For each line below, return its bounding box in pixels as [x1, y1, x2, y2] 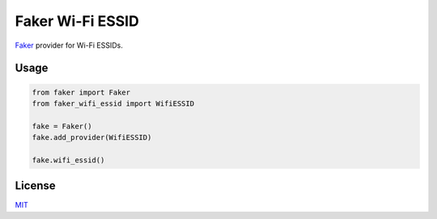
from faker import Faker [32, 87, 131, 97]
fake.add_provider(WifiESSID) [32, 133, 152, 142]
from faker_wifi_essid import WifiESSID [32, 99, 194, 108]
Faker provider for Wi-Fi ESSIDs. [15, 40, 123, 50]
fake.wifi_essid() [32, 155, 105, 165]
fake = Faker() [32, 121, 92, 131]
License [15, 179, 56, 193]
